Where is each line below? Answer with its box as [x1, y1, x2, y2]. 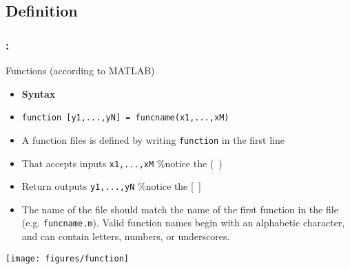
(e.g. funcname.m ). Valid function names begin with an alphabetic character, [21, 215, 345, 230]
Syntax [21, 86, 56, 100]
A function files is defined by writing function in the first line [21, 132, 285, 147]
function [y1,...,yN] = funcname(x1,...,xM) [21, 113, 229, 123]
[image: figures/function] [6, 253, 129, 263]
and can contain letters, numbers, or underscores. [21, 229, 230, 244]
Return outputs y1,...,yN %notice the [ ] [21, 179, 201, 193]
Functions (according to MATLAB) [6, 63, 155, 77]
